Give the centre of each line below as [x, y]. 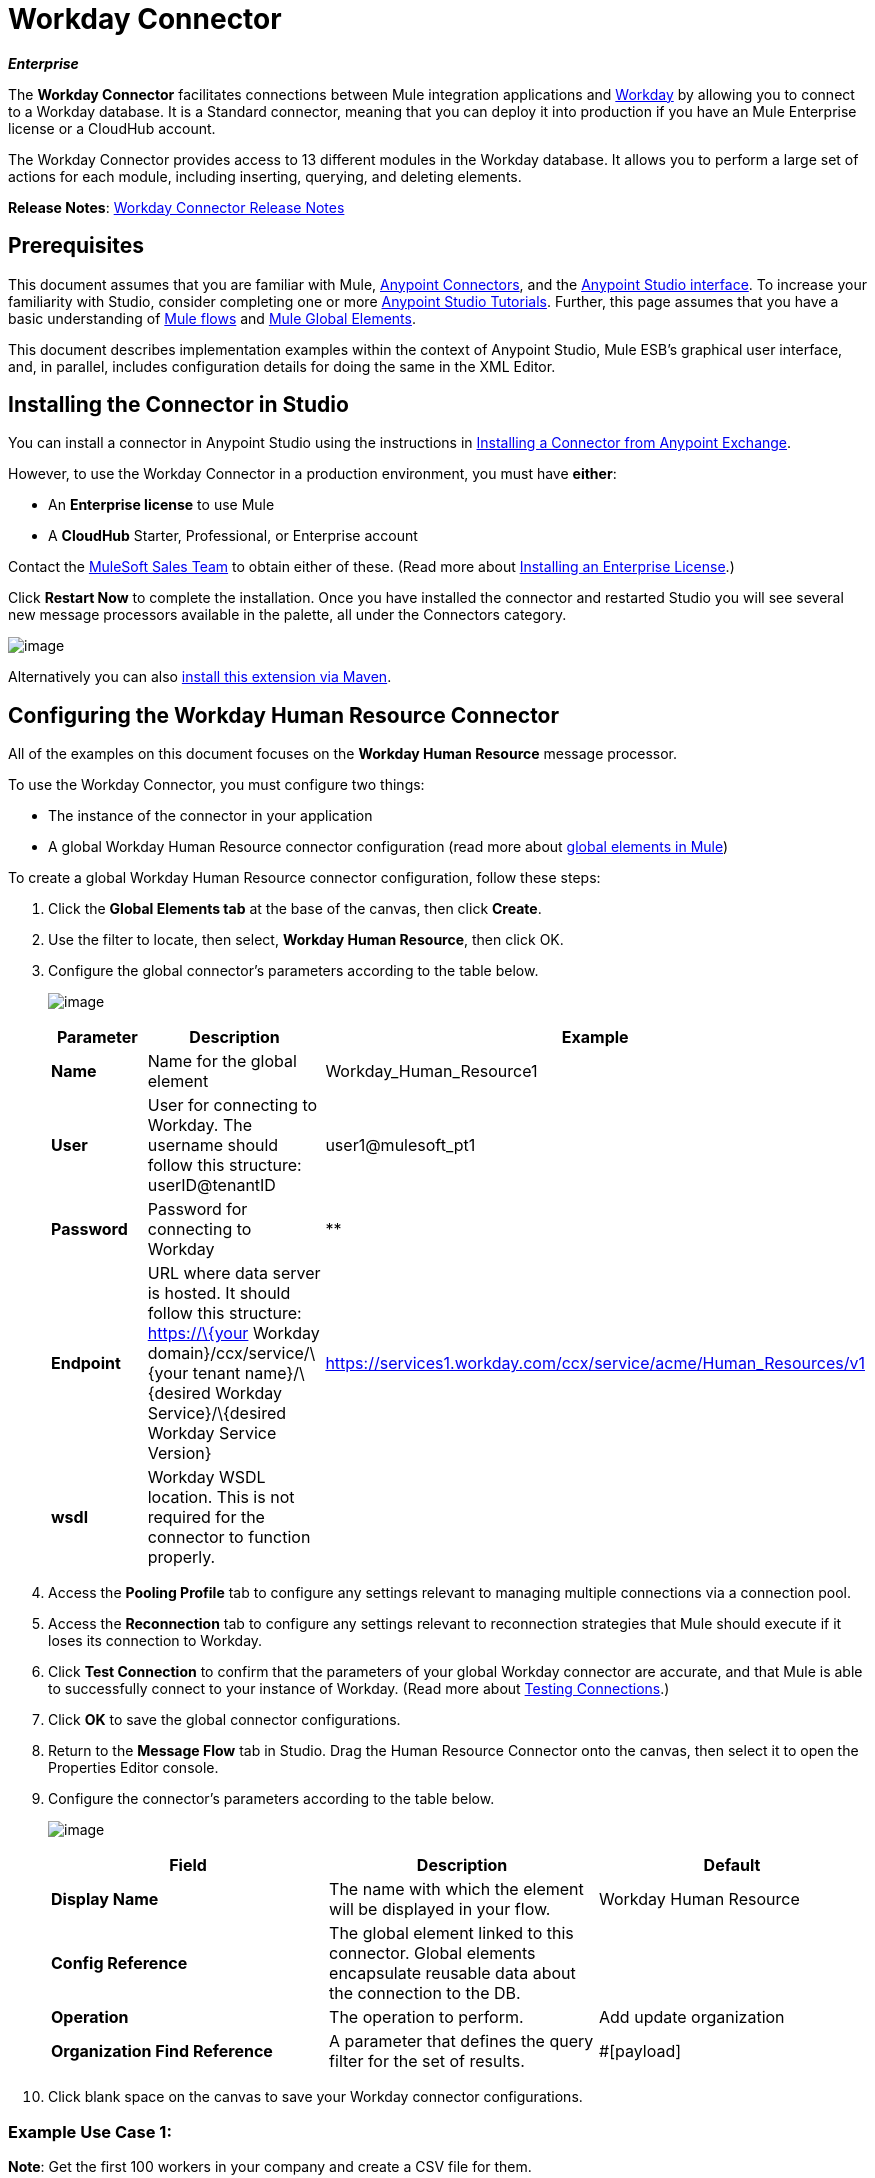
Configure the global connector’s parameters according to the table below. [293, 971]
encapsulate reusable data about [452, 1973]
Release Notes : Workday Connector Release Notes [176, 207]
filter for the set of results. [427, 2061]
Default [732, 1865]
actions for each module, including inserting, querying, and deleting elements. [265, 176]
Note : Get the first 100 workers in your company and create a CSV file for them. [270, 2167]
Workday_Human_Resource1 [431, 1071]
